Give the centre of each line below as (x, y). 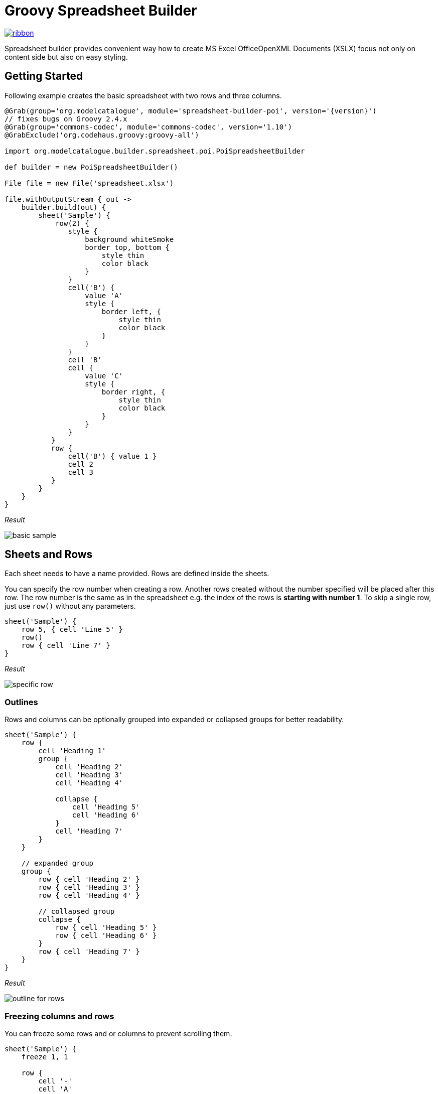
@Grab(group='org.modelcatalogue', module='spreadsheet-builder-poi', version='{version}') (191, 111)
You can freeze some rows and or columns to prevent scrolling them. (118, 1033)
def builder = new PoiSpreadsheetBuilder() (91, 167)
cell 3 (81, 472)
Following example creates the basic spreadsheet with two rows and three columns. (143, 95)
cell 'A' (55, 1089)
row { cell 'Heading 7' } (89, 952)
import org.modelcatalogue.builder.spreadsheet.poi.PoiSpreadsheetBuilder (155, 151)
